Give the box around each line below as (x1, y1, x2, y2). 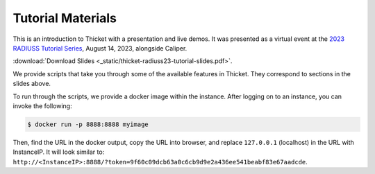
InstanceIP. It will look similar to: (12, 148, 105, 156)
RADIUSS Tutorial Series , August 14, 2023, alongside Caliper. (12, 44, 187, 52)
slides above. (12, 80, 51, 88)
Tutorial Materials (12, 10, 117, 26)
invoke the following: (12, 101, 72, 110)
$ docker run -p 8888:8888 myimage (27, 120, 149, 128)
